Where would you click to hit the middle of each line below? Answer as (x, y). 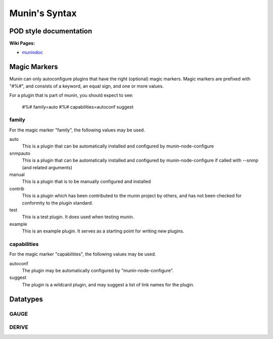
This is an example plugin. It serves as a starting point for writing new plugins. (103, 231)
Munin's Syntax (43, 13)
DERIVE (19, 327)
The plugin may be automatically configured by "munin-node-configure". (98, 271)
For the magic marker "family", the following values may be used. (77, 130)
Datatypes (26, 299)
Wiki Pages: (22, 43)
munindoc (32, 53)
